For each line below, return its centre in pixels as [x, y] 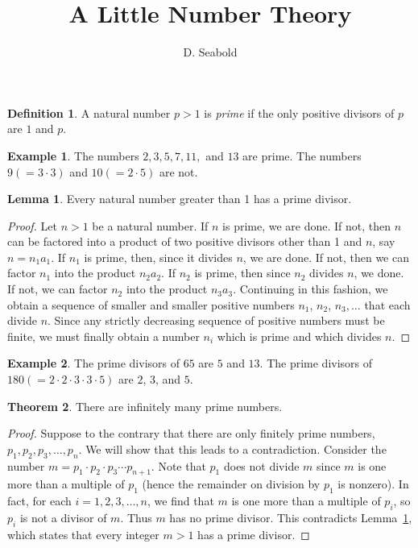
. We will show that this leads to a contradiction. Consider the [232, 448]
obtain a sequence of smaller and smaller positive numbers [151, 304]
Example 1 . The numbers [73, 155]
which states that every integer [83, 534]
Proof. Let [32, 225]
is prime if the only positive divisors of [299, 112]
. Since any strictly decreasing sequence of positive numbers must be [216, 320]
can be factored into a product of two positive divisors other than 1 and [185, 241]
